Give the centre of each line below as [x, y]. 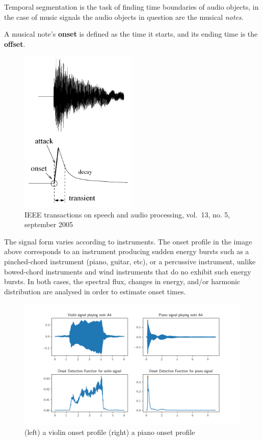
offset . [15, 44]
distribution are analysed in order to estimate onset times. [95, 291]
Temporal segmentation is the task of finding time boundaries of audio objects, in [131, 7]
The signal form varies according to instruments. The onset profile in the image [128, 241]
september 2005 [49, 224]
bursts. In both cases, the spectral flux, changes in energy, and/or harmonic [122, 281]
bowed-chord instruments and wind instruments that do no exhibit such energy [128, 271]
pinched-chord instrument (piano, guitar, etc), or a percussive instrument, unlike [130, 261]
